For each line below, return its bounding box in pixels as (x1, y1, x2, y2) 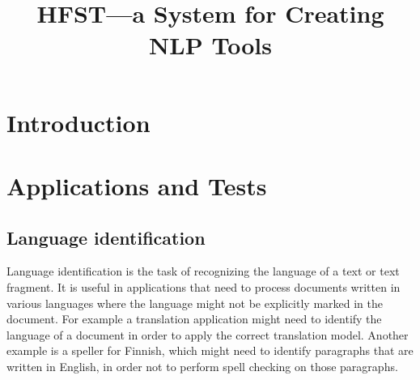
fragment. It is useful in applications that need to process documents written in (6, 278, 401, 295)
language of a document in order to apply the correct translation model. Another (6, 326, 409, 343)
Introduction (6, 105, 151, 139)
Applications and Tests (6, 169, 267, 202)
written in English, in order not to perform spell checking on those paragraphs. (6, 357, 398, 374)
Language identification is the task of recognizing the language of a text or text (6, 263, 400, 280)
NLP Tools (149, 28, 272, 62)
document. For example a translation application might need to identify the (6, 310, 382, 327)
